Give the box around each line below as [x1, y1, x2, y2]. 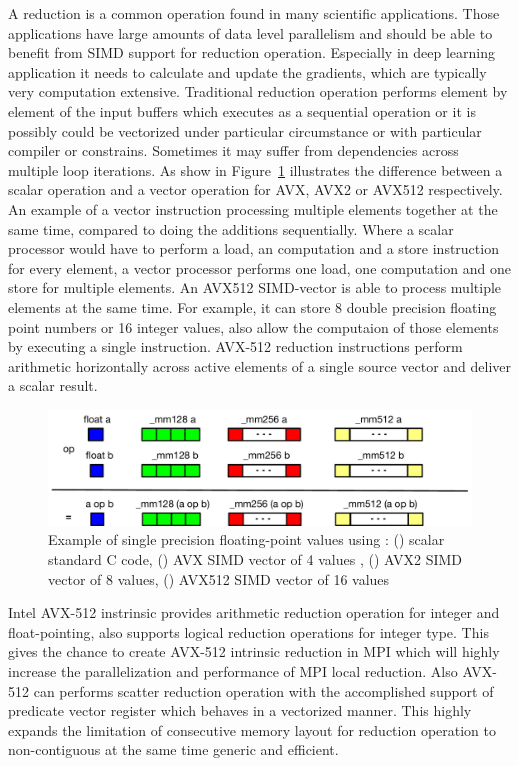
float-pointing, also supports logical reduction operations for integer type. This [8, 621, 489, 642]
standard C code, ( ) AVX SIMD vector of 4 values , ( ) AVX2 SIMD [48, 549, 463, 569]
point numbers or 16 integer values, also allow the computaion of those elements [8, 316, 499, 337]
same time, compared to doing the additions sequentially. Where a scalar [8, 218, 454, 239]
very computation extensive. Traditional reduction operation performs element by [8, 81, 508, 102]
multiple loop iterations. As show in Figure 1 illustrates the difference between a [8, 159, 503, 180]
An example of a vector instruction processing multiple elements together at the [8, 198, 498, 219]
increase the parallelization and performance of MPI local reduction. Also [8, 660, 458, 681]
